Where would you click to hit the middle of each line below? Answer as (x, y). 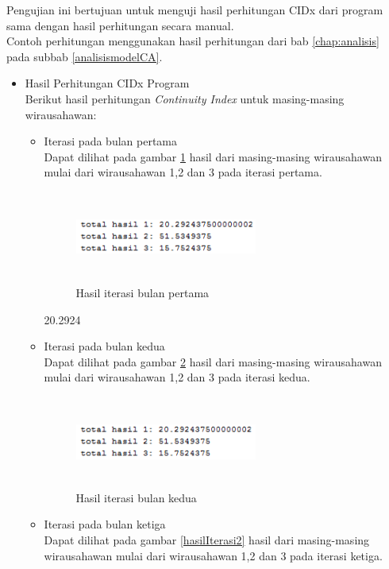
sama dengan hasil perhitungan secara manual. (120, 25)
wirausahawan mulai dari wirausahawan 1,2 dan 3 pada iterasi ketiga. (213, 555)
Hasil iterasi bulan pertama (143, 292)
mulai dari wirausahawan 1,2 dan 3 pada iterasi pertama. (183, 172)
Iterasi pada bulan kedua (104, 346)
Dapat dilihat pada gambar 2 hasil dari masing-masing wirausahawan (213, 361)
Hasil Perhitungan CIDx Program (107, 83)
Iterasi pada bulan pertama (110, 141)
